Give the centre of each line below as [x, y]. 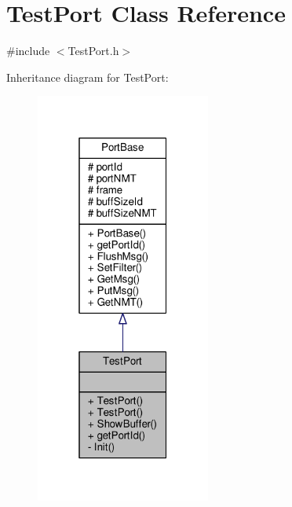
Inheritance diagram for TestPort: [88, 77]
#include [28, 51]
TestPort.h [93, 51]
